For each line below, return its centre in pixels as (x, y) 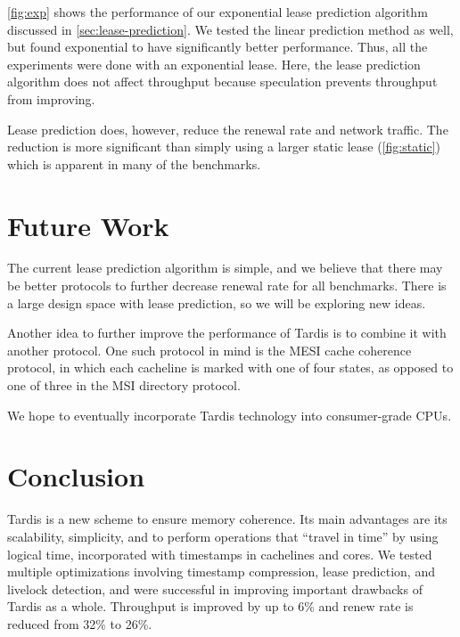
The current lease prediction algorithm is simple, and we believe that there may (225, 268)
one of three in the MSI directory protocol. (124, 385)
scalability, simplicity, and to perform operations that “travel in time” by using (223, 536)
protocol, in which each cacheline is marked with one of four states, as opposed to (230, 367)
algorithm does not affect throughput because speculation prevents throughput (222, 82)
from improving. (51, 98)
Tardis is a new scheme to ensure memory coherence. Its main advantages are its (227, 519)
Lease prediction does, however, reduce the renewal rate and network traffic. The (228, 129)
